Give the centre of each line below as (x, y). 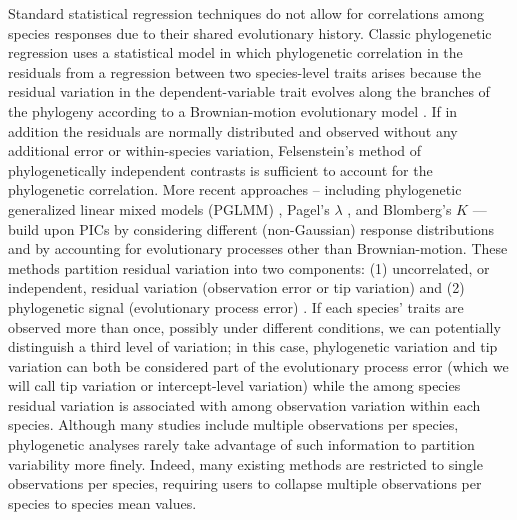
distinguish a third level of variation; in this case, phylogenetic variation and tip (253, 346)
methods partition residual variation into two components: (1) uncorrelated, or (249, 267)
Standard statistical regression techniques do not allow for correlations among (246, 13)
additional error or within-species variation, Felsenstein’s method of (215, 150)
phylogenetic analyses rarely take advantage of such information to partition (241, 444)
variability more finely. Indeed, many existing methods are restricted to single (245, 463)
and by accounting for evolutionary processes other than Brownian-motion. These (258, 248)
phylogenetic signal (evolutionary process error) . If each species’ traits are (236, 306)
